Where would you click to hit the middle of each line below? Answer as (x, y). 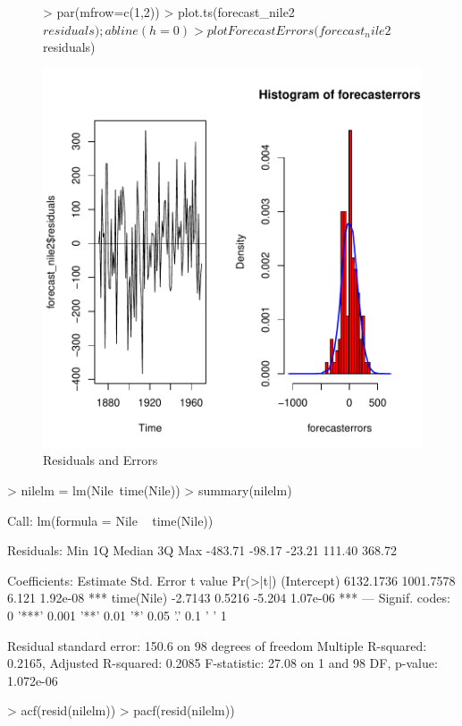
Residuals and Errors (101, 460)
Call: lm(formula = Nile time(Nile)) (110, 520)
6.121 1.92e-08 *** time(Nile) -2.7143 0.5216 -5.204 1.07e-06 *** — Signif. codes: (229, 598)
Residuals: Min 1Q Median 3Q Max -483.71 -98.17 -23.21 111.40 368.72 (202, 550)
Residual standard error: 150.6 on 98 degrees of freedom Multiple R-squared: (217, 645)
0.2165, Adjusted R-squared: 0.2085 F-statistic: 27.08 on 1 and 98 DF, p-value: (223, 663)
